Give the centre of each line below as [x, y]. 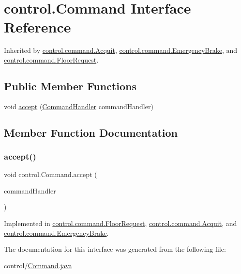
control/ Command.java [38, 265]
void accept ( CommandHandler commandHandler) [79, 106]
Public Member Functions [70, 86]
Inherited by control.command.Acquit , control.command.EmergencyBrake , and [121, 50]
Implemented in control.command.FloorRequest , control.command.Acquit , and [120, 223]
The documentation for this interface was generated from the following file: [115, 249]
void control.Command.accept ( [51, 174]
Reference [38, 27]
